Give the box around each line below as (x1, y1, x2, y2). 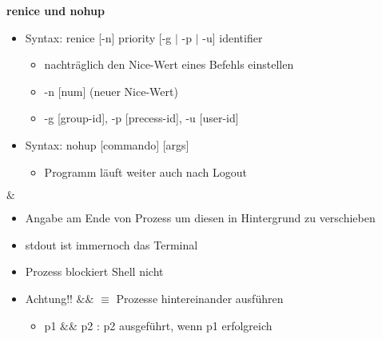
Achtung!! (25, 289, 73, 306)
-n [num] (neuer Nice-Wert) (44, 82, 178, 99)
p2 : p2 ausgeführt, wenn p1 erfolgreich (81, 317, 273, 333)
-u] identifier (202, 29, 263, 46)
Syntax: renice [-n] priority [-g (25, 29, 172, 46)
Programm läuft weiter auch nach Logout (44, 163, 247, 180)
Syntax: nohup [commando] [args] (25, 136, 189, 153)
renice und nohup (6, 2, 105, 18)
